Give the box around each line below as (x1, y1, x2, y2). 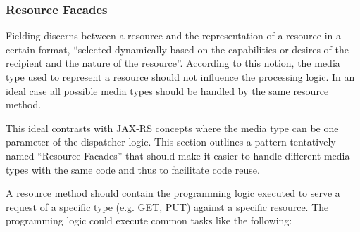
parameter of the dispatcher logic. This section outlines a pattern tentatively (6, 134, 336, 149)
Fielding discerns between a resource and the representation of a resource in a (6, 28, 342, 43)
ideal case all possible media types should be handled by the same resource (6, 83, 329, 98)
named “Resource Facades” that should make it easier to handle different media (6, 148, 350, 162)
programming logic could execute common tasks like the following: (6, 213, 292, 228)
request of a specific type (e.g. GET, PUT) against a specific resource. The (6, 199, 329, 214)
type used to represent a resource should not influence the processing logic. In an (6, 70, 355, 84)
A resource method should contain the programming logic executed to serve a (6, 186, 340, 200)
